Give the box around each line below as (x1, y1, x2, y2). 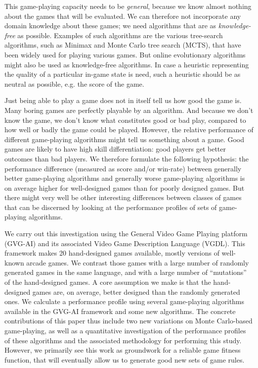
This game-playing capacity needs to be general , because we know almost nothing (4, 1, 252, 11)
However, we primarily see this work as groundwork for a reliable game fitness (4, 345, 241, 355)
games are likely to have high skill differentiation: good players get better (4, 144, 226, 154)
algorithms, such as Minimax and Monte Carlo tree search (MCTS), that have (4, 40, 241, 50)
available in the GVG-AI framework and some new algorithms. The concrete (4, 306, 236, 316)
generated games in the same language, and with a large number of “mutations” (4, 267, 247, 277)
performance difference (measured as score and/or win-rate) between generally (4, 163, 242, 173)
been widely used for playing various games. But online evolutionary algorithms (4, 49, 246, 59)
